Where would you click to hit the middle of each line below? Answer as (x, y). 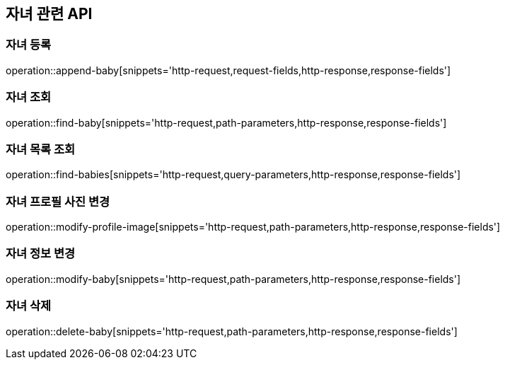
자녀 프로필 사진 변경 (58, 201)
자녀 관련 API (49, 14)
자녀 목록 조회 (41, 149)
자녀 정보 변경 (41, 254)
